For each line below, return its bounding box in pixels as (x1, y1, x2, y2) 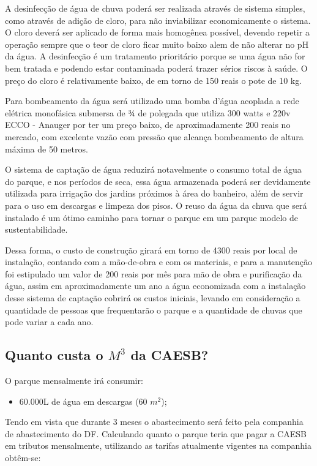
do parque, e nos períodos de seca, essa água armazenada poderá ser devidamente (5, 175, 311, 187)
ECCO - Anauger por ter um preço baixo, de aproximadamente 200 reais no (5, 118, 291, 131)
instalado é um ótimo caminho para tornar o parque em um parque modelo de (5, 211, 298, 224)
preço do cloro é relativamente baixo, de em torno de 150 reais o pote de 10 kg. (5, 73, 302, 86)
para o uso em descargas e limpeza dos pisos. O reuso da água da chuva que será (5, 198, 307, 211)
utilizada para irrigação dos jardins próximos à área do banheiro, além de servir (5, 187, 304, 200)
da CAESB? (130, 345, 209, 364)
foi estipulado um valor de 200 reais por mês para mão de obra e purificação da (5, 267, 302, 280)
